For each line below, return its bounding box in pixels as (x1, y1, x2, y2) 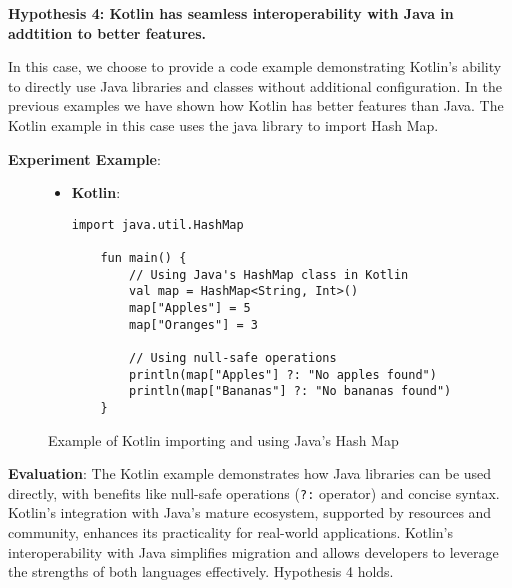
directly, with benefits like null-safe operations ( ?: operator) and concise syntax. (8, 482, 500, 503)
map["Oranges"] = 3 (129, 317, 258, 332)
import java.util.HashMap (71, 217, 244, 232)
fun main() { (100, 251, 187, 266)
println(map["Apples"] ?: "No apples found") (129, 367, 437, 382)
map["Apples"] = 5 (129, 301, 251, 316)
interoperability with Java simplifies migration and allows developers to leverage (8, 541, 499, 562)
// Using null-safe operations (129, 351, 337, 365)
